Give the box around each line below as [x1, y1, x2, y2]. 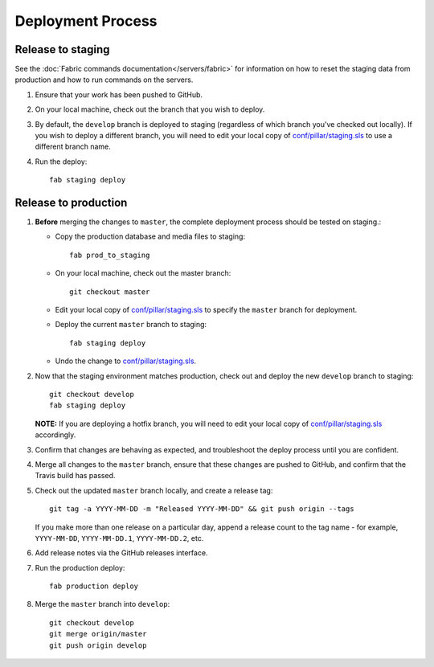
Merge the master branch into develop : [35, 599, 170, 609]
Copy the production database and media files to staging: [55, 231, 245, 241]
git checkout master [69, 287, 150, 297]
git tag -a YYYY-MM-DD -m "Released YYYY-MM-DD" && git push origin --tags [49, 505, 354, 514]
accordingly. [35, 430, 76, 440]
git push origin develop [49, 640, 147, 650]
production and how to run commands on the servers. [14, 75, 194, 84]
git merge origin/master [49, 629, 147, 639]
